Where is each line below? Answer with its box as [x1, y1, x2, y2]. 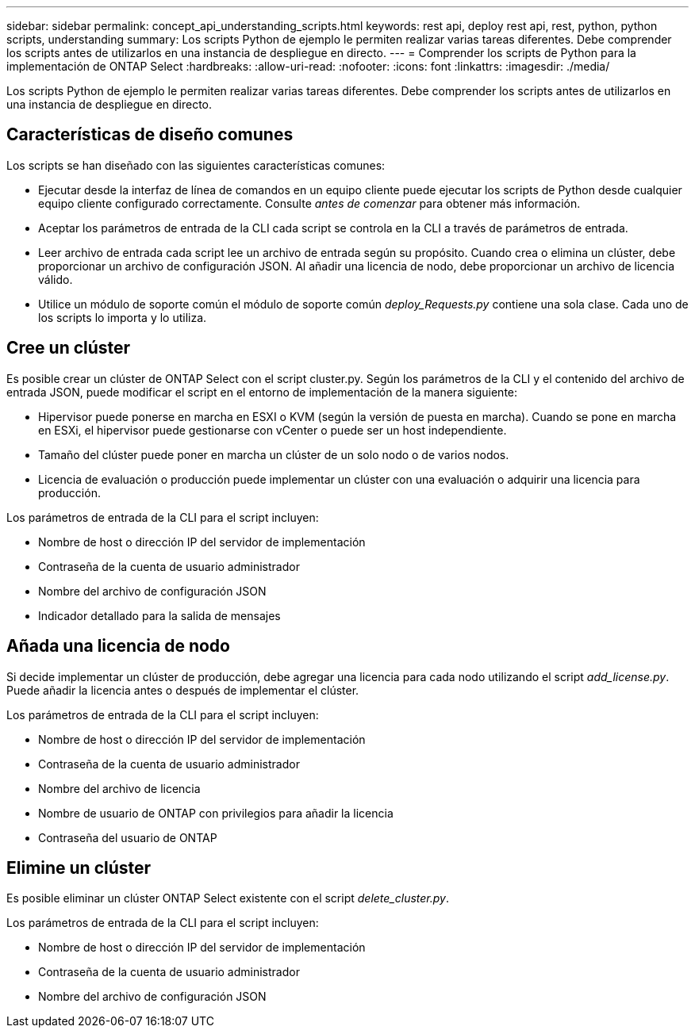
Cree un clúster [6, 338, 131, 358]
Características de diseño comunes [6, 124, 294, 145]
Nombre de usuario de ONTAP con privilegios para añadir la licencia [38, 806, 394, 820]
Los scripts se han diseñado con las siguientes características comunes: [6, 158, 386, 172]
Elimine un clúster [6, 857, 152, 878]
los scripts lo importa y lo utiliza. [38, 310, 207, 324]
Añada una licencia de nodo [6, 636, 230, 657]
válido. [38, 272, 73, 286]
